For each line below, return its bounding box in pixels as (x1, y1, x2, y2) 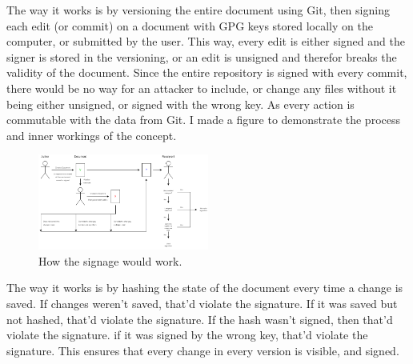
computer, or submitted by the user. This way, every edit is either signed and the (6, 33, 405, 50)
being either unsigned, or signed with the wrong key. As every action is (6, 95, 355, 112)
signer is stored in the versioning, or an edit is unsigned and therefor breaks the (6, 48, 397, 65)
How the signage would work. (38, 252, 182, 269)
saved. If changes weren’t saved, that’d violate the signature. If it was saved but (6, 294, 398, 311)
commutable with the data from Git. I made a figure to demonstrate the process (6, 111, 401, 128)
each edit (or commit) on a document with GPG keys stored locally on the (6, 17, 373, 34)
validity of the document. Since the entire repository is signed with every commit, (6, 64, 407, 81)
